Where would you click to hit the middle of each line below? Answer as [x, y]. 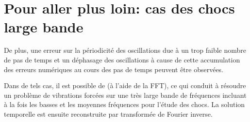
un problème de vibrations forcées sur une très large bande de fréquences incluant [125, 95]
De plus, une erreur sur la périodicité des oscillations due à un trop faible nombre [125, 50]
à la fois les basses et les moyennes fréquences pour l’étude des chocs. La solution [125, 104]
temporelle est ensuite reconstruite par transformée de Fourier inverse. [108, 114]
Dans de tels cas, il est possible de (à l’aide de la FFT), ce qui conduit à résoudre [125, 85]
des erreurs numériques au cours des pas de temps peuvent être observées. [114, 69]
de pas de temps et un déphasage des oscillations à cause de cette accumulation [122, 59]
